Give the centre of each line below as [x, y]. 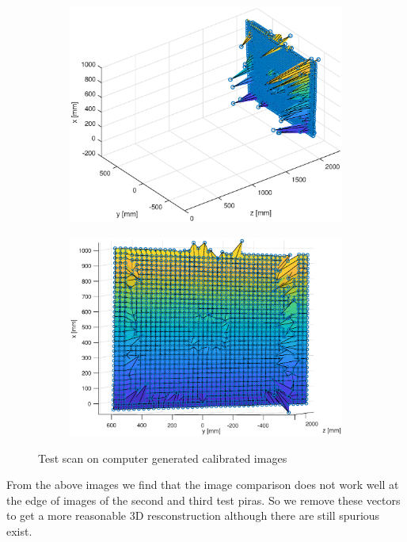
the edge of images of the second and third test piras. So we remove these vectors [203, 500]
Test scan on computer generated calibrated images [163, 458]
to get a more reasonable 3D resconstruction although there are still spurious [193, 515]
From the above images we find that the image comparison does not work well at [203, 485]
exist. [19, 531]
